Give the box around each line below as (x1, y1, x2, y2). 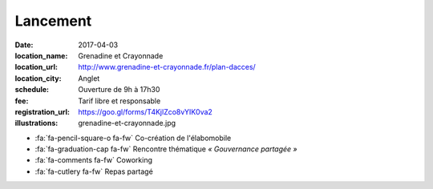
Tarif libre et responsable (78, 96, 161, 106)
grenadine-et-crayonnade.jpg (78, 119, 176, 128)
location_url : (14, 62, 58, 72)
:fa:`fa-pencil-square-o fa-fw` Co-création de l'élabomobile (34, 133, 232, 143)
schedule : (14, 85, 50, 94)
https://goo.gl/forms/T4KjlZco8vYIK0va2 (78, 107, 212, 116)
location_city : (14, 73, 62, 83)
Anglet (78, 73, 100, 83)
